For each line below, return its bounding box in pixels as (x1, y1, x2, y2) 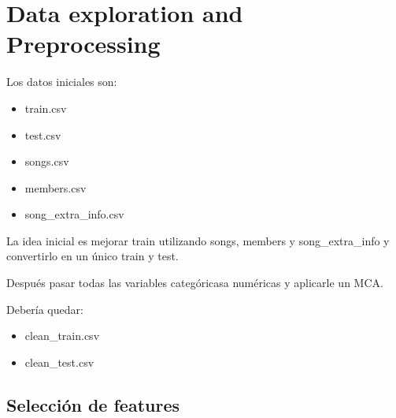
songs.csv (24, 153, 69, 170)
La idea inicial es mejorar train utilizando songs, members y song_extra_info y (6, 232, 390, 248)
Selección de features (6, 392, 180, 416)
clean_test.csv (24, 353, 94, 370)
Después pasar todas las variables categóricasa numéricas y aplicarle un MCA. (6, 274, 383, 291)
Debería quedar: (6, 300, 83, 317)
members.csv (24, 179, 87, 196)
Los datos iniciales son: (6, 73, 117, 90)
